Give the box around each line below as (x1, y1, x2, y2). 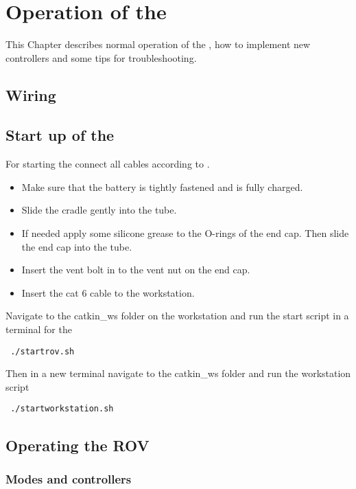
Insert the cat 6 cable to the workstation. (21, 285, 195, 299)
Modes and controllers (5, 470, 132, 487)
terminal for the (5, 322, 72, 337)
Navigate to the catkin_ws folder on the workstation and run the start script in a (5, 308, 349, 323)
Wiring (5, 84, 56, 105)
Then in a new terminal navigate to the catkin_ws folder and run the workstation (5, 366, 351, 380)
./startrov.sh (10, 346, 75, 356)
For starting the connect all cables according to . (5, 157, 210, 171)
